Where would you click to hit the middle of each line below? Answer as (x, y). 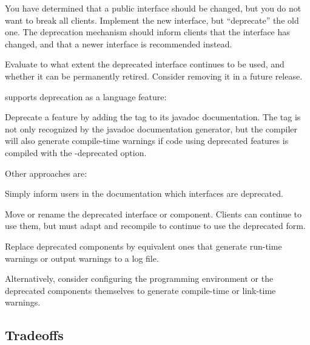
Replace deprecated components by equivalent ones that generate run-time (143, 246)
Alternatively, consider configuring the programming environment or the (139, 278)
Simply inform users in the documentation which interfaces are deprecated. (144, 193)
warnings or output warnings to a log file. (82, 258)
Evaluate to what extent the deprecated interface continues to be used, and (145, 64)
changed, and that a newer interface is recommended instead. (119, 43)
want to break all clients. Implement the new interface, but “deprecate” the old (152, 20)
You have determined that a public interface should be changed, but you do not (153, 8)
